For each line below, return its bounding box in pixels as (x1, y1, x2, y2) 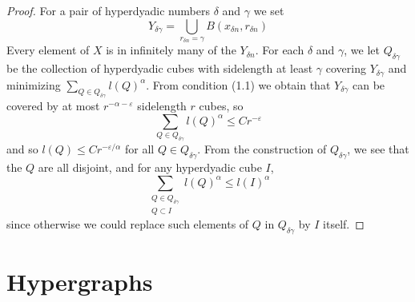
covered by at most (6, 97, 100, 114)
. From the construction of (197, 141, 327, 157)
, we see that (347, 141, 409, 157)
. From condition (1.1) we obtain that (146, 76, 331, 93)
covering (325, 60, 366, 77)
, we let (344, 42, 380, 58)
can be (353, 76, 385, 93)
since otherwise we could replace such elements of (6, 216, 249, 232)
